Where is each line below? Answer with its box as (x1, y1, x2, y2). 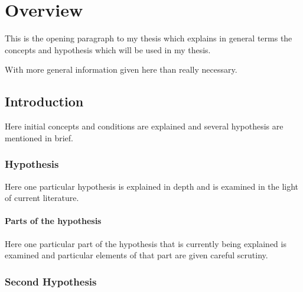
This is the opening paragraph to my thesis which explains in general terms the (5, 32, 292, 44)
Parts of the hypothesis (5, 215, 102, 227)
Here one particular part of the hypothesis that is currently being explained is (5, 237, 286, 249)
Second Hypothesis (5, 274, 97, 288)
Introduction (5, 92, 84, 111)
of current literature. (5, 192, 79, 204)
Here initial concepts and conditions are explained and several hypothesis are (5, 120, 284, 132)
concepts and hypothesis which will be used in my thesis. (5, 43, 211, 56)
